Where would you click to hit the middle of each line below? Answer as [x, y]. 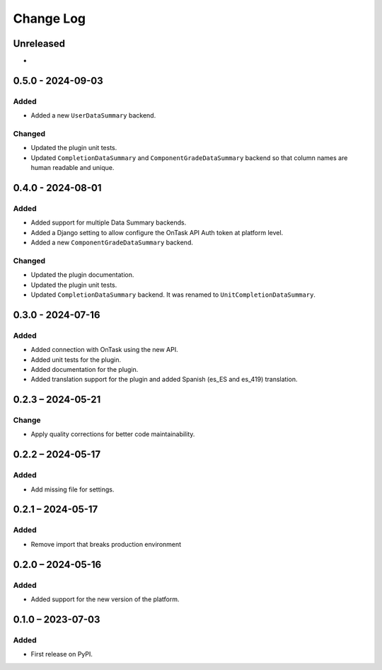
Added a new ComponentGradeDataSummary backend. [112, 243]
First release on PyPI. [62, 654]
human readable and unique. [73, 168]
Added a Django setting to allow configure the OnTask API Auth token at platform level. [157, 232]
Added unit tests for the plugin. [76, 359]
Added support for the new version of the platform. [105, 599]
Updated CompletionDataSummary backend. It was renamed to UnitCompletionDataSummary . [173, 295]
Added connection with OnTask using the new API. [104, 350]
